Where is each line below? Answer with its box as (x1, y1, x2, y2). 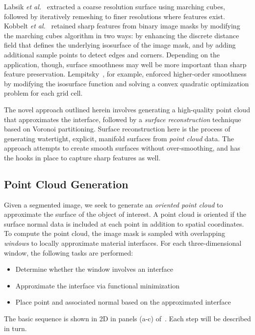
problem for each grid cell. (4, 88, 83, 98)
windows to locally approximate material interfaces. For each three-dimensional (4, 238, 242, 248)
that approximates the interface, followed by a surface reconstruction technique (4, 114, 241, 124)
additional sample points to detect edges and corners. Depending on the (4, 49, 220, 59)
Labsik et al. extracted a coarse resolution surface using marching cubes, (4, 1, 225, 11)
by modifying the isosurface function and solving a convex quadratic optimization (4, 78, 249, 88)
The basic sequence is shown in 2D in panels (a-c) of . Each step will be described (4, 313, 251, 324)
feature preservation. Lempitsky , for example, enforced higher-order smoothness (4, 69, 247, 79)
